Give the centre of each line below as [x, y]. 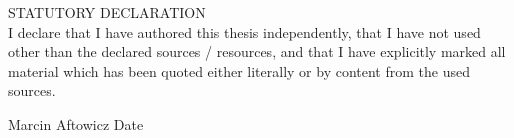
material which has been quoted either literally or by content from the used [239, 70]
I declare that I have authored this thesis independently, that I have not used [244, 31]
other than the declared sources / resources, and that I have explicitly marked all [257, 51]
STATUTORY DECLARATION [107, 12]
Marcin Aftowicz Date [76, 123]
